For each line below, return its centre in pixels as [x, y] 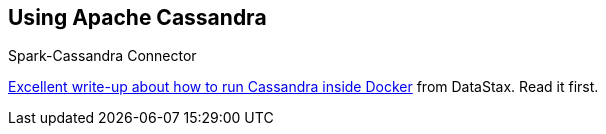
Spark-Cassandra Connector [102, 56]
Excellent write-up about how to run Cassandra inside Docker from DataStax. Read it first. [303, 87]
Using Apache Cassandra [137, 17]
